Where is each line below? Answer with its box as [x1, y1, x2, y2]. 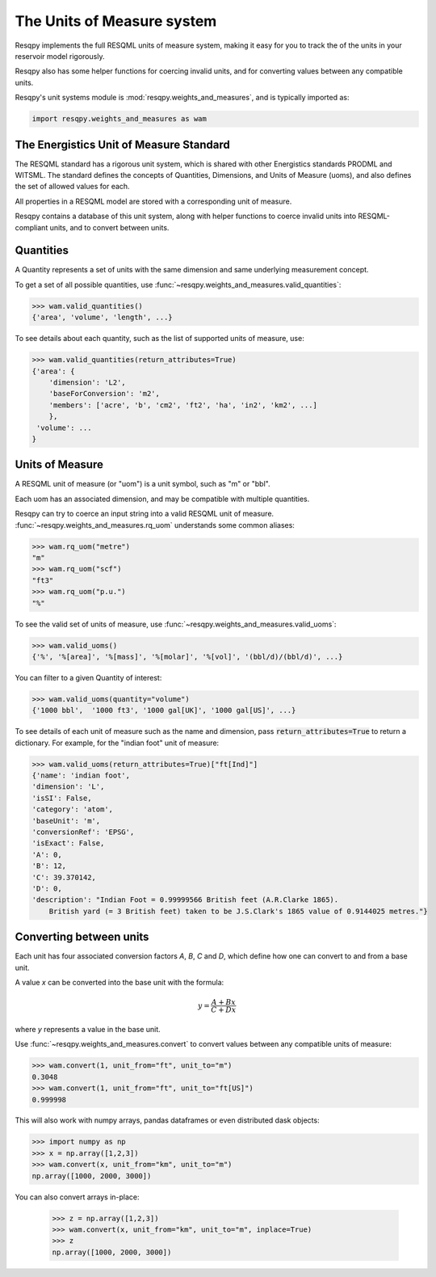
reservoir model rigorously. [15, 51, 105, 61]
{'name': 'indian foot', [31, 771, 131, 780]
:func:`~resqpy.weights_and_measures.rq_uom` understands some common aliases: [15, 520, 295, 529]
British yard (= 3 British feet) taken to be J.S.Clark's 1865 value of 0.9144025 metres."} [48, 906, 428, 916]
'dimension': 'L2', [48, 377, 127, 387]
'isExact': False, [31, 839, 105, 848]
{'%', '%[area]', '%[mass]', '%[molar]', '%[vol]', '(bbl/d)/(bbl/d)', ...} [31, 651, 343, 661]
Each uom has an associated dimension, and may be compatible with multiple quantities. [15, 494, 310, 504]
